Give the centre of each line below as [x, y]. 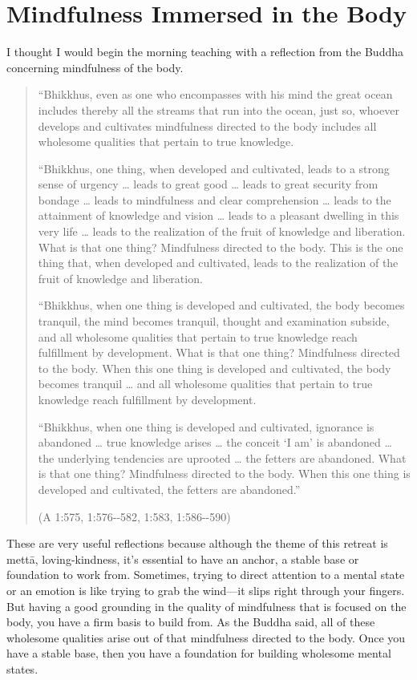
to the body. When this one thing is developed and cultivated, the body [215, 368]
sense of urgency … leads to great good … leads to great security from [208, 184]
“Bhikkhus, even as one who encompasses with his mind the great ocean [215, 94]
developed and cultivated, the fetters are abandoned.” [169, 489]
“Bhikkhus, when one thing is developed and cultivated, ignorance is [206, 426]
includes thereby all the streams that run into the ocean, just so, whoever [219, 109]
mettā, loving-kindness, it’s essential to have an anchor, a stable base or [183, 559]
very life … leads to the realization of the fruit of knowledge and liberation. [222, 231]
